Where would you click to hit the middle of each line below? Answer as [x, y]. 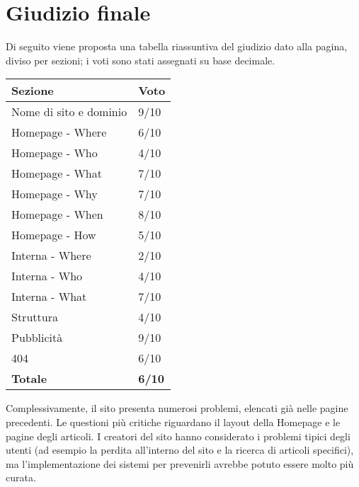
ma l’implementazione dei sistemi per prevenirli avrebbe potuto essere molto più [180, 463]
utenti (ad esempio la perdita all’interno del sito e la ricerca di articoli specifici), [180, 450]
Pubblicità [37, 338]
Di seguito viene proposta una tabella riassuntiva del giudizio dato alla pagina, [177, 46]
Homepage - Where [59, 132]
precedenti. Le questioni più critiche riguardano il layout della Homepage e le [173, 422]
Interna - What [49, 297]
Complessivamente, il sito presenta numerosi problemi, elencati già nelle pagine [177, 408]
